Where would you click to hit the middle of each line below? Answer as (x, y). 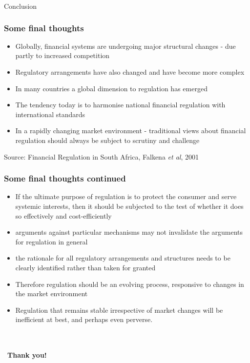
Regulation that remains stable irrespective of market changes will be (119, 310)
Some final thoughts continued (65, 178)
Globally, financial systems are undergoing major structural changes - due (125, 46)
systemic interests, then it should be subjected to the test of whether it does (129, 206)
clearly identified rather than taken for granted (85, 267)
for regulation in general (52, 241)
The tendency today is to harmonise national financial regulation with (120, 105)
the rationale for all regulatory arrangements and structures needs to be (123, 258)
